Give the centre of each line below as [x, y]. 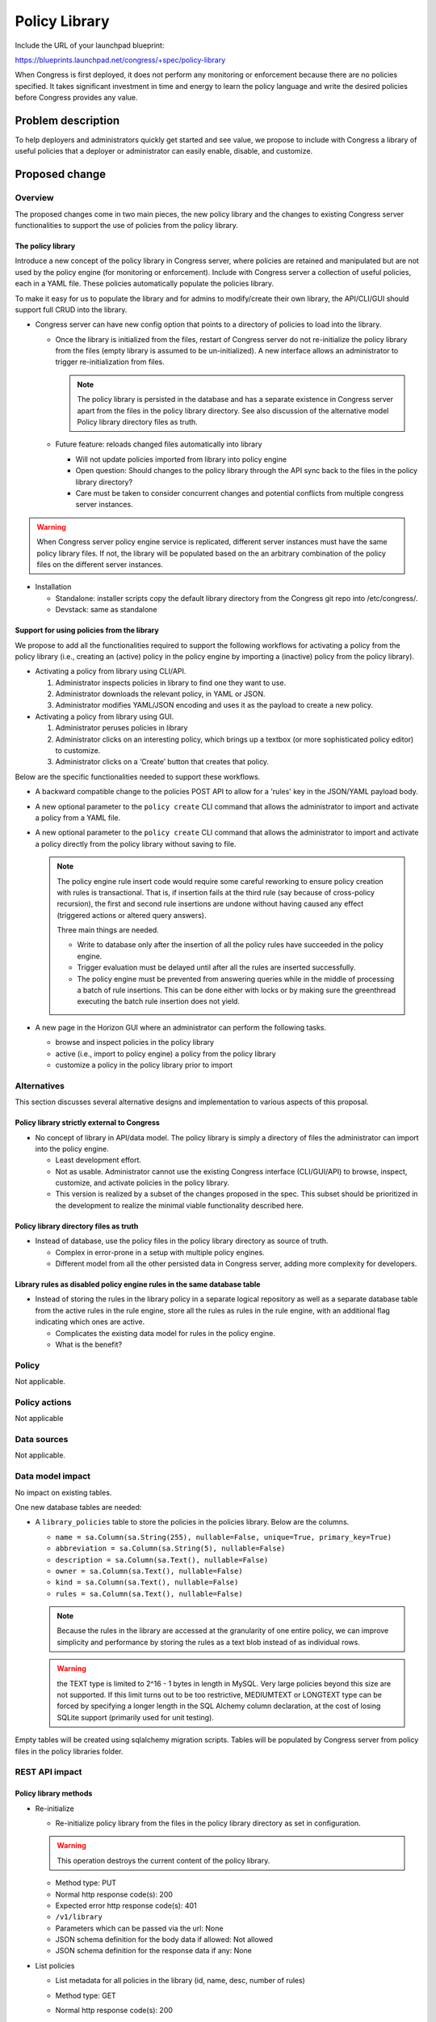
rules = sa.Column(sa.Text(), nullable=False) [149, 1594]
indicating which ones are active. [90, 1322]
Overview [34, 198]
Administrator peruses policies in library [122, 728]
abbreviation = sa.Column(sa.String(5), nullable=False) [170, 1548]
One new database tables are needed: [78, 1507]
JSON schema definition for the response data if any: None [153, 1951]
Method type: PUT [86, 1883]
